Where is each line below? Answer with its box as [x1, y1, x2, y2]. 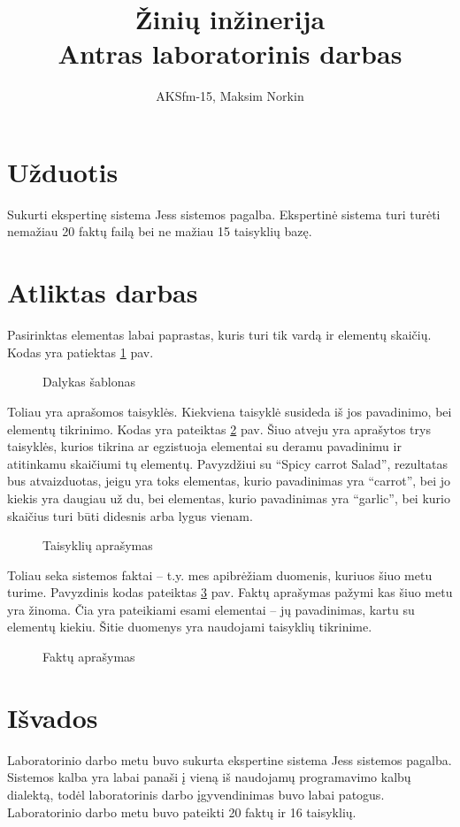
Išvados [7, 699, 98, 735]
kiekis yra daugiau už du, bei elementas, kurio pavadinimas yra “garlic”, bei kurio [7, 488, 450, 507]
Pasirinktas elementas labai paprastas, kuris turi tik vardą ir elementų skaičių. [7, 325, 432, 344]
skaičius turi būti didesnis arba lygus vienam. [7, 506, 253, 525]
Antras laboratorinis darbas [57, 35, 402, 72]
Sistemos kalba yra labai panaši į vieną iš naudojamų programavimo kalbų [7, 768, 411, 786]
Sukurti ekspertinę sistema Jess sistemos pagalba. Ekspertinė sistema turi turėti [7, 204, 441, 223]
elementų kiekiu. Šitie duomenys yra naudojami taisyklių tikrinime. [7, 617, 372, 636]
